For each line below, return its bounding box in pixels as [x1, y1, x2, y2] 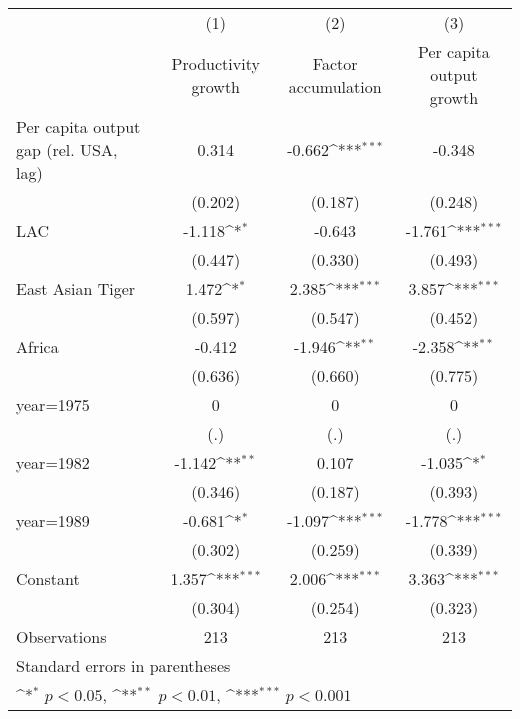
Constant [16, 567, 80, 590]
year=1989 [16, 509, 90, 532]
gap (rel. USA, [16, 138, 118, 161]
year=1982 [16, 451, 90, 474]
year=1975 [16, 393, 90, 416]
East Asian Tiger [16, 277, 136, 300]
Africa [16, 335, 59, 358]
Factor [312, 51, 358, 75]
